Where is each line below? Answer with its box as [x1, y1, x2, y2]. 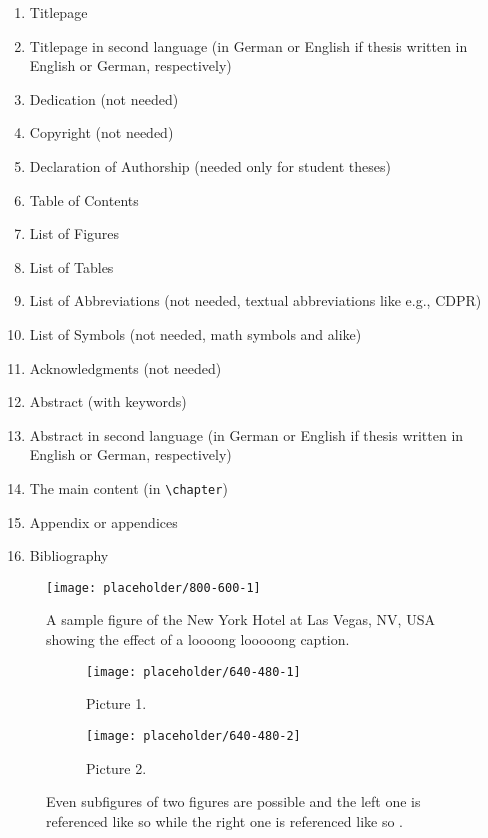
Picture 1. [86, 693, 147, 714]
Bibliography [29, 545, 109, 566]
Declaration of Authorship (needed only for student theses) [29, 155, 391, 176]
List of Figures [29, 223, 120, 244]
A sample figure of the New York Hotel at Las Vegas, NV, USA [46, 609, 435, 630]
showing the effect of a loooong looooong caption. [46, 629, 350, 649]
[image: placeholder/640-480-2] [86, 728, 301, 743]
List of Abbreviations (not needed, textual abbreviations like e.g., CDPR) [29, 290, 482, 311]
